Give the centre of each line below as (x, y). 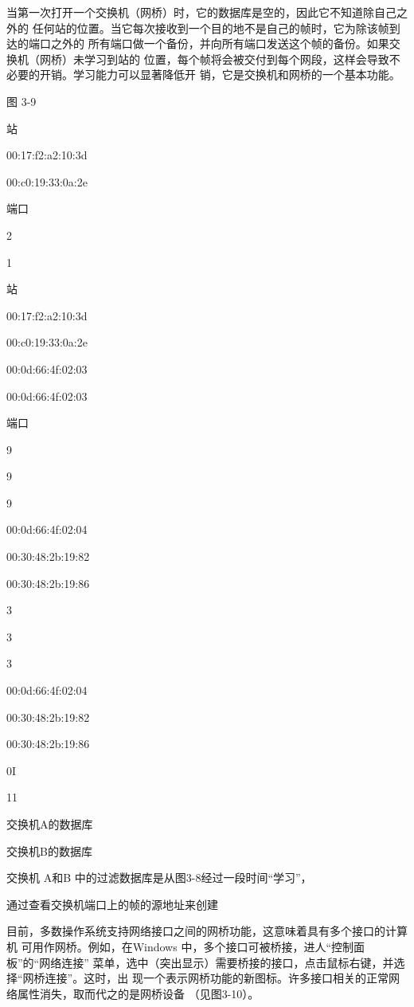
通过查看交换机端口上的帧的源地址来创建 (112, 904)
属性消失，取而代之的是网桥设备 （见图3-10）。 (138, 993)
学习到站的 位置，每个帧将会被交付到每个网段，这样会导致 (236, 59)
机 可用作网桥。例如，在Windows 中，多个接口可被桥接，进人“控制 (180, 946)
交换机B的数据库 (49, 850)
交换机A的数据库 (50, 824)
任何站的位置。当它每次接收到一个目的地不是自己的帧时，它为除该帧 (211, 27)
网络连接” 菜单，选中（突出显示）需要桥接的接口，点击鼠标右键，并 (217, 962)
